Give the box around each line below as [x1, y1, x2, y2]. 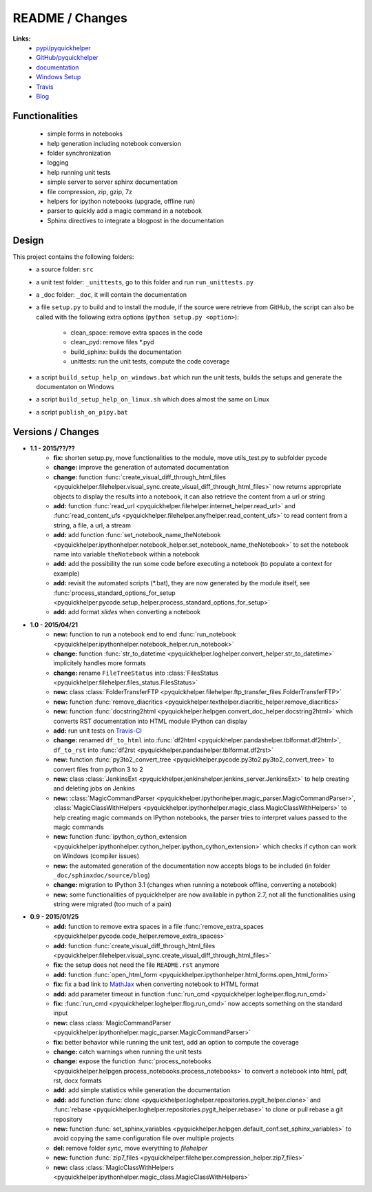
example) [53, 569, 80, 578]
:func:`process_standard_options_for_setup [53, 589, 176, 597]
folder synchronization [47, 149, 112, 158]
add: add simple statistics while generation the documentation [53, 1086, 231, 1094]
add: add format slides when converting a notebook [53, 608, 201, 616]
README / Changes [12, 10, 127, 25]
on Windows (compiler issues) [53, 852, 139, 860]
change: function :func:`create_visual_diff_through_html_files [53, 472, 227, 481]
